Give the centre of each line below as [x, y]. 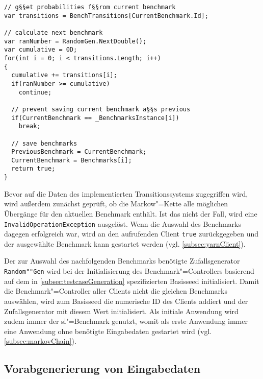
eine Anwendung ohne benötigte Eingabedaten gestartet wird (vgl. [108, 331]
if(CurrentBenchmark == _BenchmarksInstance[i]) [95, 118]
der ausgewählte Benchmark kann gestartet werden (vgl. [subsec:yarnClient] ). [125, 243]
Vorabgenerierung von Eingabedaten [102, 369]
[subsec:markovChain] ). [40, 341]
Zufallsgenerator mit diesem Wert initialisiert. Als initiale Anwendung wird [121, 311]
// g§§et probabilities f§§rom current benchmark [90, 7]
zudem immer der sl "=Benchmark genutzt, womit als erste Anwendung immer [126, 321]
